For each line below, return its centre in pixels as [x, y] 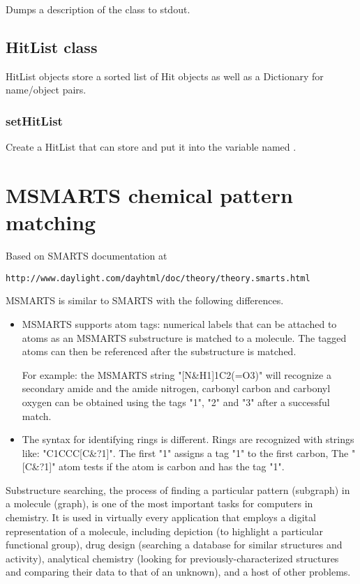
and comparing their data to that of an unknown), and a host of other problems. [178, 572]
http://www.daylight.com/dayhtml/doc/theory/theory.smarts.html [158, 278]
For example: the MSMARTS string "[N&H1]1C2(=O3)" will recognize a [177, 374]
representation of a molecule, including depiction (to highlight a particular [164, 531]
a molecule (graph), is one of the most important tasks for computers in [159, 503]
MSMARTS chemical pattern [149, 194]
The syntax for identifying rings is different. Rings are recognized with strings [188, 439]
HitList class [52, 46]
